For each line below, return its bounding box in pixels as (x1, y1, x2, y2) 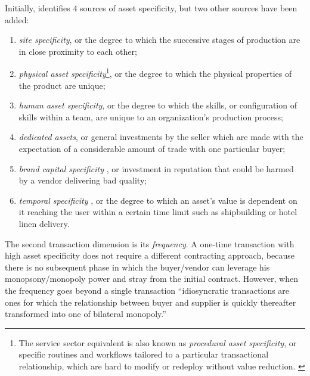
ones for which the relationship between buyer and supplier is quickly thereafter (5, 296, 296, 308)
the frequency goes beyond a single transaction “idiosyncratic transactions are (5, 284, 290, 296)
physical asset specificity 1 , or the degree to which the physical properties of (18, 66, 292, 80)
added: (5, 13, 29, 26)
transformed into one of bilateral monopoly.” (5, 307, 166, 320)
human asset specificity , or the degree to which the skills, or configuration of (18, 99, 297, 111)
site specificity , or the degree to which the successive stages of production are (18, 33, 300, 46)
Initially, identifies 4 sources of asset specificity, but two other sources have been (5, 2, 297, 14)
